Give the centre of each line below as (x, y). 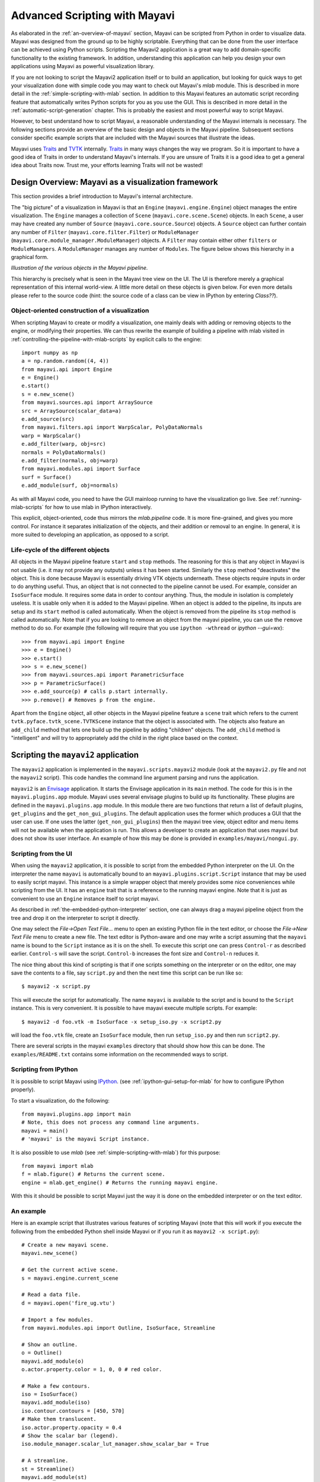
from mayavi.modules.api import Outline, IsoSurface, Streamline (119, 1328)
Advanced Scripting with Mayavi (93, 15)
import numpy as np (50, 352)
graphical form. (30, 257)
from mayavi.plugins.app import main (76, 1114)
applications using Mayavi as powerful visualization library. (83, 66)
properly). (23, 1090)
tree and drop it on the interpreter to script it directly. (75, 918)
